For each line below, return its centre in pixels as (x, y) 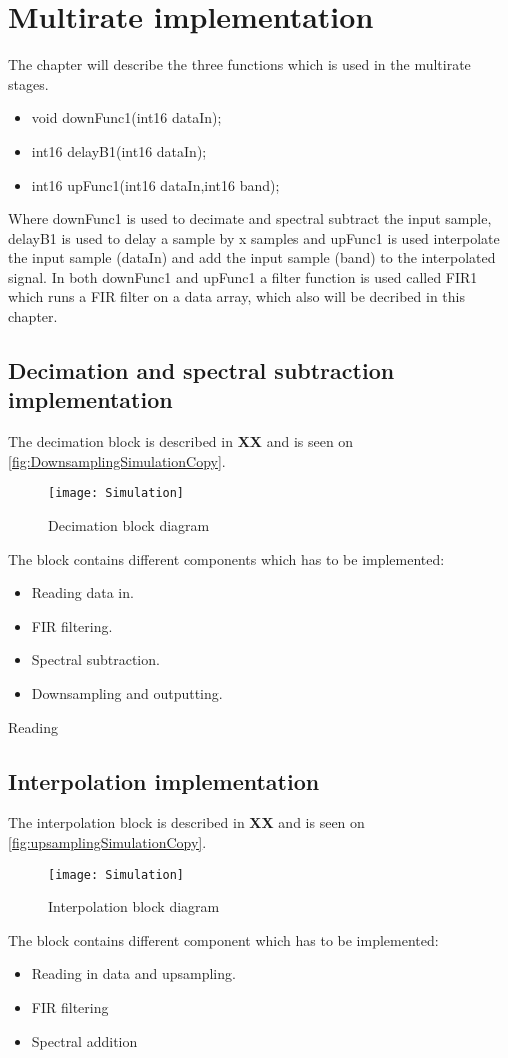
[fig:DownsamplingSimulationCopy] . (117, 460)
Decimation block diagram (129, 525)
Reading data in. (82, 592)
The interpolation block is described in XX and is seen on (186, 822)
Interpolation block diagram (134, 906)
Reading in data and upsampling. (133, 973)
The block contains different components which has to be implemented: (226, 558)
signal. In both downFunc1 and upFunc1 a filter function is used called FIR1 (243, 276)
